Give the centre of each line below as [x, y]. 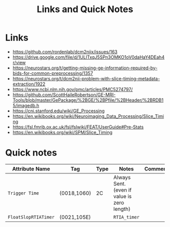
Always [122, 177]
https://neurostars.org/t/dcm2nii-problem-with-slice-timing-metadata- [86, 78]
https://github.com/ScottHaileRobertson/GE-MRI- [64, 95]
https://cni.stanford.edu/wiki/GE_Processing [58, 111]
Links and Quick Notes [85, 9]
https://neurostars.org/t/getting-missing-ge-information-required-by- [85, 68]
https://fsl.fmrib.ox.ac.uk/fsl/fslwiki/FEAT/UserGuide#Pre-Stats [78, 127]
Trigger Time [24, 193]
